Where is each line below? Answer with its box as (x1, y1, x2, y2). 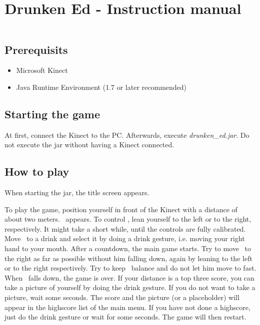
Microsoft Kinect (16, 65, 68, 75)
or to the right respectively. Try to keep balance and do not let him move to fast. (4, 263, 256, 273)
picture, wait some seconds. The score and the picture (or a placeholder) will (4, 292, 239, 303)
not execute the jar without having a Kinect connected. (4, 139, 174, 150)
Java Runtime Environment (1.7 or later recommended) (16, 81, 187, 92)
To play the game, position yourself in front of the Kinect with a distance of (4, 204, 237, 214)
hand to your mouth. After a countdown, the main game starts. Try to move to (4, 243, 251, 254)
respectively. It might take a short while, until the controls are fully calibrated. (4, 223, 246, 234)
